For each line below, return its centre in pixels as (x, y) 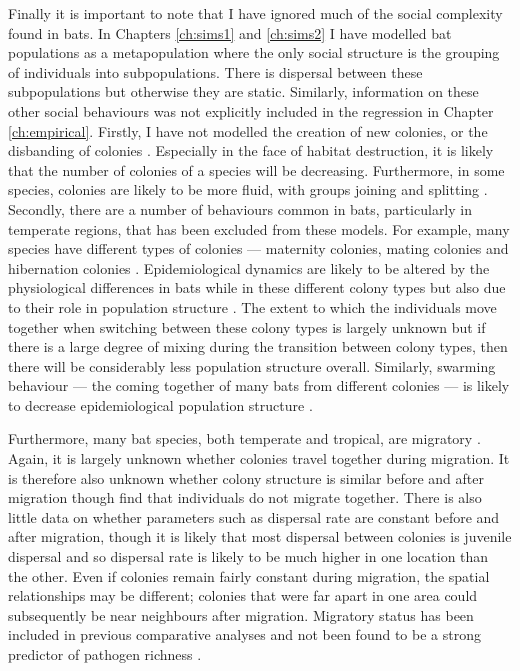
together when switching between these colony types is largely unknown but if (247, 326)
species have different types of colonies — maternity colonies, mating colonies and (258, 248)
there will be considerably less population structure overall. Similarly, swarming (252, 365)
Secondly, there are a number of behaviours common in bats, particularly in (240, 208)
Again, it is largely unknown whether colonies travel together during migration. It (259, 458)
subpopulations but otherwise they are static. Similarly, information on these (243, 91)
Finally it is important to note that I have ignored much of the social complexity (255, 13)
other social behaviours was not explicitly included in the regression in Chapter (251, 110)
